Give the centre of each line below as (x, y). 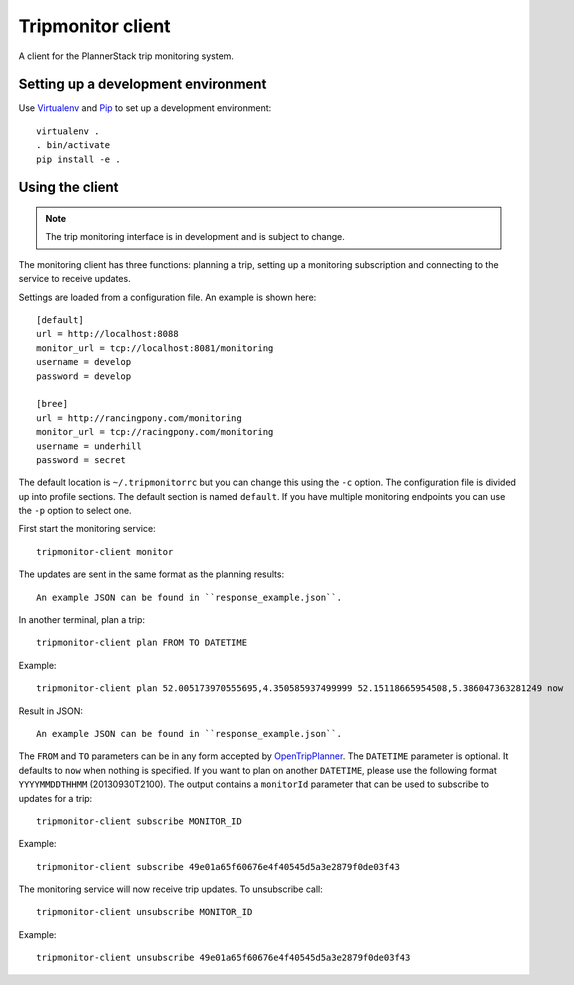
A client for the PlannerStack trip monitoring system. (126, 56)
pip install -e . (78, 159)
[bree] (52, 404)
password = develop (84, 376)
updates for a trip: (55, 798)
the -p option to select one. (75, 511)
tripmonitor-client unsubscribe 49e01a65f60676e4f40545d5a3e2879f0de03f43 (223, 958)
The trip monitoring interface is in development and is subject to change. (195, 237)
